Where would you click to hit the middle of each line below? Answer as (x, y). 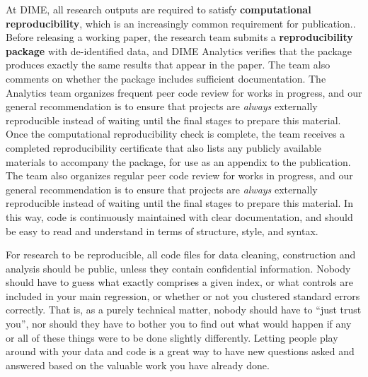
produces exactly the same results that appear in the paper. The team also (168, 65)
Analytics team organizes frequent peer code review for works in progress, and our (184, 92)
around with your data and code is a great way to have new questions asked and (180, 351)
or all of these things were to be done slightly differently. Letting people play (172, 337)
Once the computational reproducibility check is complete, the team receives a (176, 134)
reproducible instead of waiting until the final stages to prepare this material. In (179, 203)
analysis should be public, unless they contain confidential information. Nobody (178, 268)
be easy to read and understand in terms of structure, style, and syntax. (162, 231)
